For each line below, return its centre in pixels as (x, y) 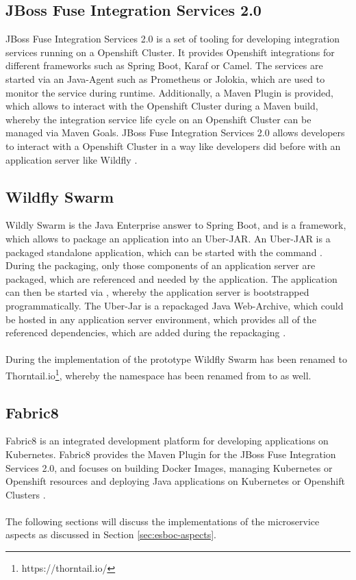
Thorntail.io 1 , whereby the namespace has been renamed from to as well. (158, 374)
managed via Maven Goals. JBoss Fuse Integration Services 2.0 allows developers (175, 133)
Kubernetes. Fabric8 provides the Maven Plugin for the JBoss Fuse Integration (171, 454)
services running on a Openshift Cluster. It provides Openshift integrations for (170, 52)
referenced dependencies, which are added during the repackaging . (146, 332)
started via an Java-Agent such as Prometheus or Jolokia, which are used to (165, 78)
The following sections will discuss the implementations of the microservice (163, 521)
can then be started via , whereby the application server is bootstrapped (157, 292)
